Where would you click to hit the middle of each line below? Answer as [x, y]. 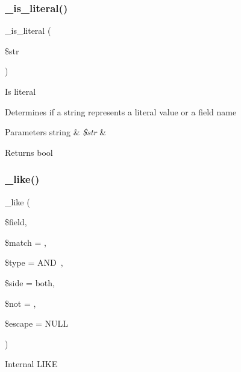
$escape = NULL [37, 323]
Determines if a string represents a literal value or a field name [121, 111]
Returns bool [29, 152]
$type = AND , [34, 262]
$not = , [20, 303]
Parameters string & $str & [56, 132]
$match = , [26, 242]
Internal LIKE [31, 364]
